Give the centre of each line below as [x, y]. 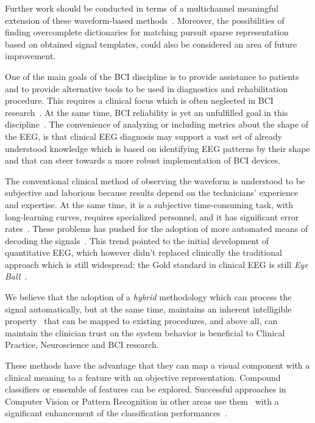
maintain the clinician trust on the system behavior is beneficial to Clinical [145, 332]
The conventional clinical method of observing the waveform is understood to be [155, 180]
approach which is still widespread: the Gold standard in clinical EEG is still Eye [157, 264]
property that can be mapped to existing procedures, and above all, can [141, 321]
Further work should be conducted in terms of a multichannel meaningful [142, 8]
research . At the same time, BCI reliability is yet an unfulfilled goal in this [147, 112]
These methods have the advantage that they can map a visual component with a [157, 365]
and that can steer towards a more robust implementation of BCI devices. [143, 160]
